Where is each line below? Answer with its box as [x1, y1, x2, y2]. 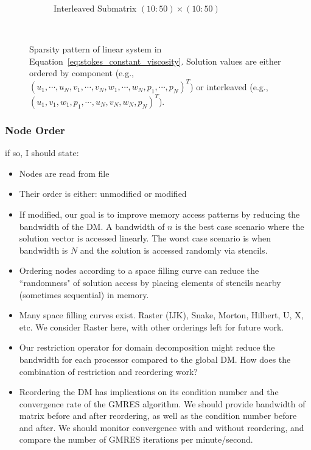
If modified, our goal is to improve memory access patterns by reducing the [19, 207, 300, 220]
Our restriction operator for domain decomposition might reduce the [19, 341, 275, 354]
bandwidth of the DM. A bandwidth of [19, 220, 165, 232]
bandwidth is [19, 243, 68, 256]
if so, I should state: [5, 146, 79, 159]
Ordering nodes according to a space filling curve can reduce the [19, 264, 259, 277]
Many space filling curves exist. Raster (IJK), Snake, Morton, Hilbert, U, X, [19, 309, 304, 321]
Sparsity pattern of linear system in [29, 43, 162, 55]
